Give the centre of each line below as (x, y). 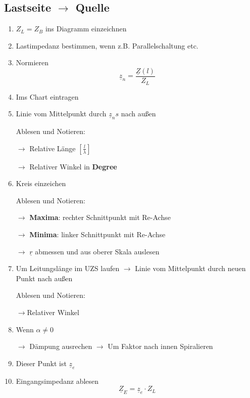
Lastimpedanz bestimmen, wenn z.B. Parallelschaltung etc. (107, 45)
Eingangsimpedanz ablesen (57, 381)
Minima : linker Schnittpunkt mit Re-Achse (97, 234)
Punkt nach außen (44, 278)
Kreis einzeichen (41, 183)
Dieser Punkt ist (41, 363)
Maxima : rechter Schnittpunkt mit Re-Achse (100, 217)
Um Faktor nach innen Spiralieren (160, 346)
